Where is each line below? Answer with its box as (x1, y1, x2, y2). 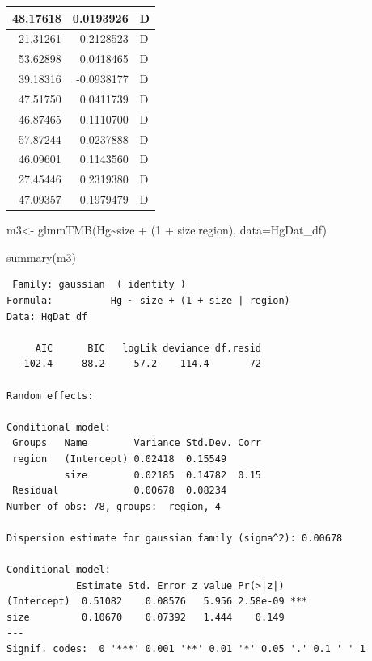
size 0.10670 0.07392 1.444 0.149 (6, 611, 285, 623)
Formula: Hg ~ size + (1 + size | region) (6, 294, 290, 306)
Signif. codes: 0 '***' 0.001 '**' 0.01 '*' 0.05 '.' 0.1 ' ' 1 (6, 643, 366, 655)
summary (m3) (6, 248, 77, 265)
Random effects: (6, 389, 94, 402)
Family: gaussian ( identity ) (12, 279, 186, 291)
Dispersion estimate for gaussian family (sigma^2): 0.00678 (6, 532, 343, 544)
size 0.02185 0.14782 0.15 (64, 469, 261, 481)
